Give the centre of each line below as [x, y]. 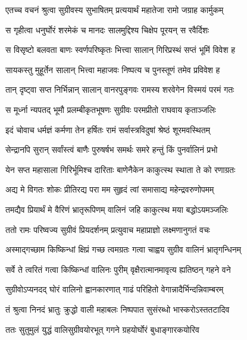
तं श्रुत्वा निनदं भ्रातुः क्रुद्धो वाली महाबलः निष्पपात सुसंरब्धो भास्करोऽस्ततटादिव [118, 309]
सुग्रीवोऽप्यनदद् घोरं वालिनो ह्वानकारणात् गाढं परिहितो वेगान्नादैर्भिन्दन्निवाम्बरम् [115, 289]
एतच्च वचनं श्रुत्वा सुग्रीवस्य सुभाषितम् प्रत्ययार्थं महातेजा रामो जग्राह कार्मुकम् [115, 10]
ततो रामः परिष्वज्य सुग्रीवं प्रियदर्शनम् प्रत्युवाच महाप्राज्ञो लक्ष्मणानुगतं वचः [108, 229]
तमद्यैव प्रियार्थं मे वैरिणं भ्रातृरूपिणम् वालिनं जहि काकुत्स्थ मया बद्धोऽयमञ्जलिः [117, 209]
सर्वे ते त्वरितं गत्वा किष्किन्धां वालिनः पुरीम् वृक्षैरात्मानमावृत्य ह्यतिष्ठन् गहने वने [118, 269]
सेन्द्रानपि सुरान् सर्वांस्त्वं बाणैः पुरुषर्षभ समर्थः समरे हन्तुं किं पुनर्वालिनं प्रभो [112, 149]
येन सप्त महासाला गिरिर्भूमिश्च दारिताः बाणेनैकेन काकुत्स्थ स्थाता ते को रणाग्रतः [121, 169]
